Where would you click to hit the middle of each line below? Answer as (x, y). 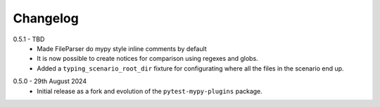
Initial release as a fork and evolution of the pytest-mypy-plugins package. (150, 91)
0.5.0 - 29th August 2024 (50, 81)
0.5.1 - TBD (29, 39)
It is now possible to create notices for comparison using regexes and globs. (147, 59)
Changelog (46, 18)
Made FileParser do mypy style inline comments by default (122, 48)
